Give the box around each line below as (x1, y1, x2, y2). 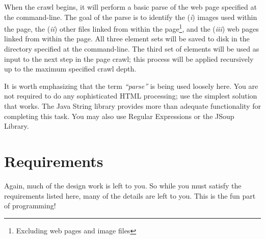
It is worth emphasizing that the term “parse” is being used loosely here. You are (4, 80, 258, 91)
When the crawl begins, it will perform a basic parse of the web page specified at (4, 2, 257, 12)
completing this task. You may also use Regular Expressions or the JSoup (4, 110, 234, 121)
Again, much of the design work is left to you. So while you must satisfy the (4, 180, 242, 190)
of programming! (4, 200, 56, 211)
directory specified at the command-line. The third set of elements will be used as (4, 43, 259, 54)
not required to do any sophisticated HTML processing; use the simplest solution (4, 90, 257, 101)
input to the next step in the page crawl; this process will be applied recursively (4, 53, 254, 64)
